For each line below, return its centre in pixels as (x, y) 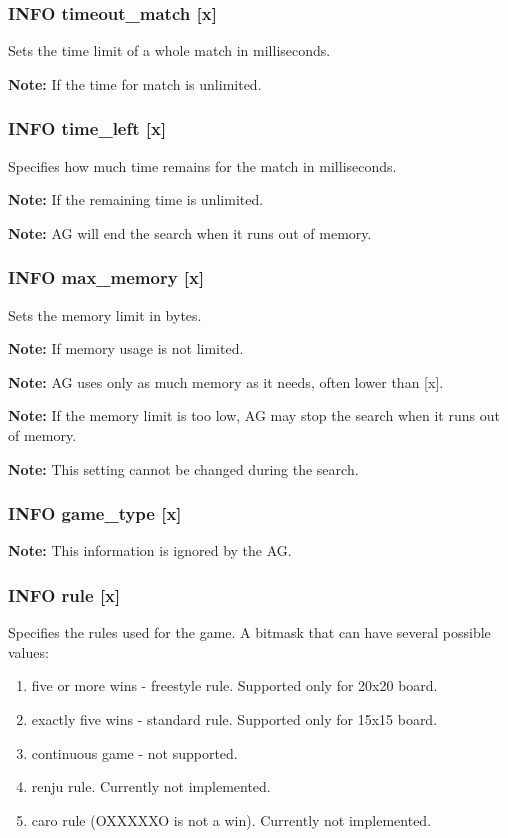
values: (28, 651)
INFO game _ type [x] (95, 513)
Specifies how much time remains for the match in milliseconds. (202, 165)
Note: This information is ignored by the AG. (150, 550)
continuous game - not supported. (134, 752)
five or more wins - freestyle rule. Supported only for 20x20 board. (234, 685)
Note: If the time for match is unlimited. (135, 83)
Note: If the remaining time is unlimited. (136, 199)
